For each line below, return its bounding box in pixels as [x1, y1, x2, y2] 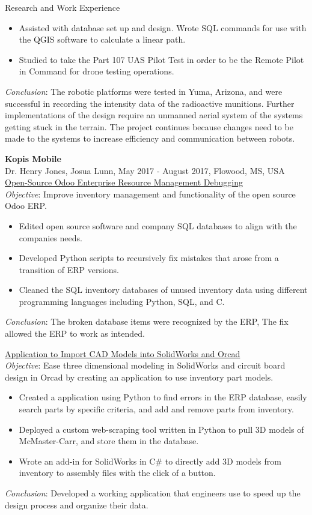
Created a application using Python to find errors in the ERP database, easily [19, 391, 307, 403]
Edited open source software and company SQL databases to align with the [19, 219, 297, 232]
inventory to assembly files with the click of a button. [19, 466, 216, 479]
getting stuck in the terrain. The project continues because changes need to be [5, 120, 293, 133]
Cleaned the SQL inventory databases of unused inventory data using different [19, 283, 308, 296]
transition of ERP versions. [19, 263, 119, 276]
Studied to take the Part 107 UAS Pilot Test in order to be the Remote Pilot [19, 53, 304, 65]
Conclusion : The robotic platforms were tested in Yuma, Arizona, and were [5, 85, 283, 97]
